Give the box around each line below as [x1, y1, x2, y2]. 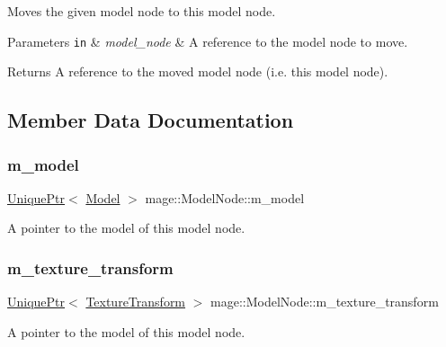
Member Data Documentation [7, 106, 294, 134]
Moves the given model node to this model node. [7, 2, 276, 20]
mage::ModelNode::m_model [145, 188, 305, 207]
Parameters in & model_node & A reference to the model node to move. [7, 31, 408, 50]
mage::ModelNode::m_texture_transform [210, 292, 439, 311]
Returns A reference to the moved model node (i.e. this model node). [7, 62, 388, 81]
